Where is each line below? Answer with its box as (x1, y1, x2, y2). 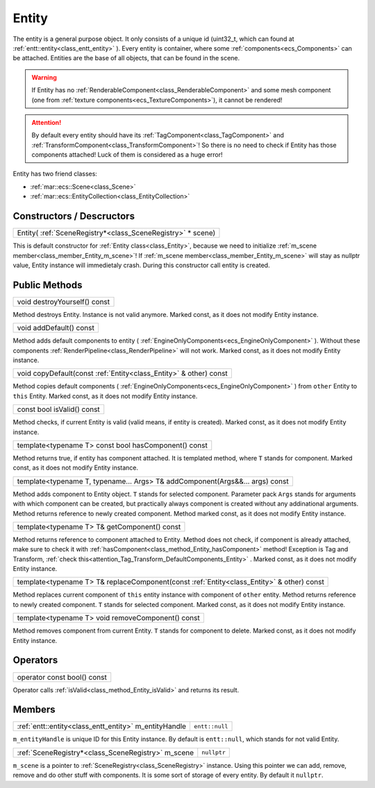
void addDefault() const (17, 323, 95, 333)
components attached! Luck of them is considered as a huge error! (31, 151, 223, 159)
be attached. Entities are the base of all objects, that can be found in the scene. (12, 54, 240, 62)
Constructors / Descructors (12, 210, 135, 222)
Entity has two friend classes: (12, 170, 97, 178)
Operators (12, 654, 58, 666)
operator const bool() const (17, 672, 107, 682)
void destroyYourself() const (17, 297, 110, 307)
